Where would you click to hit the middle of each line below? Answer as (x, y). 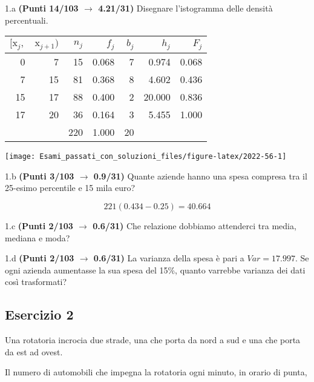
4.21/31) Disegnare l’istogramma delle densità (185, 8)
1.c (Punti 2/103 (39, 225)
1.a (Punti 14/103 (42, 8)
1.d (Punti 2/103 (40, 258)
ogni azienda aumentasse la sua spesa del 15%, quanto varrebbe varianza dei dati (155, 270)
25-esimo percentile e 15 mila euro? (70, 188)
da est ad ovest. (34, 351)
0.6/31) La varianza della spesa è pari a (169, 258)
